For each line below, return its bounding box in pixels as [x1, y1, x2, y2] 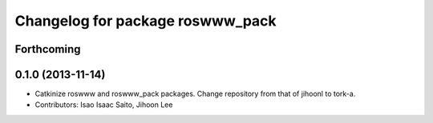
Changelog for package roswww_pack [14, 12, 277, 30]
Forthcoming [14, 42, 81, 56]
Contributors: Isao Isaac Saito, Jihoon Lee [34, 100, 173, 109]
